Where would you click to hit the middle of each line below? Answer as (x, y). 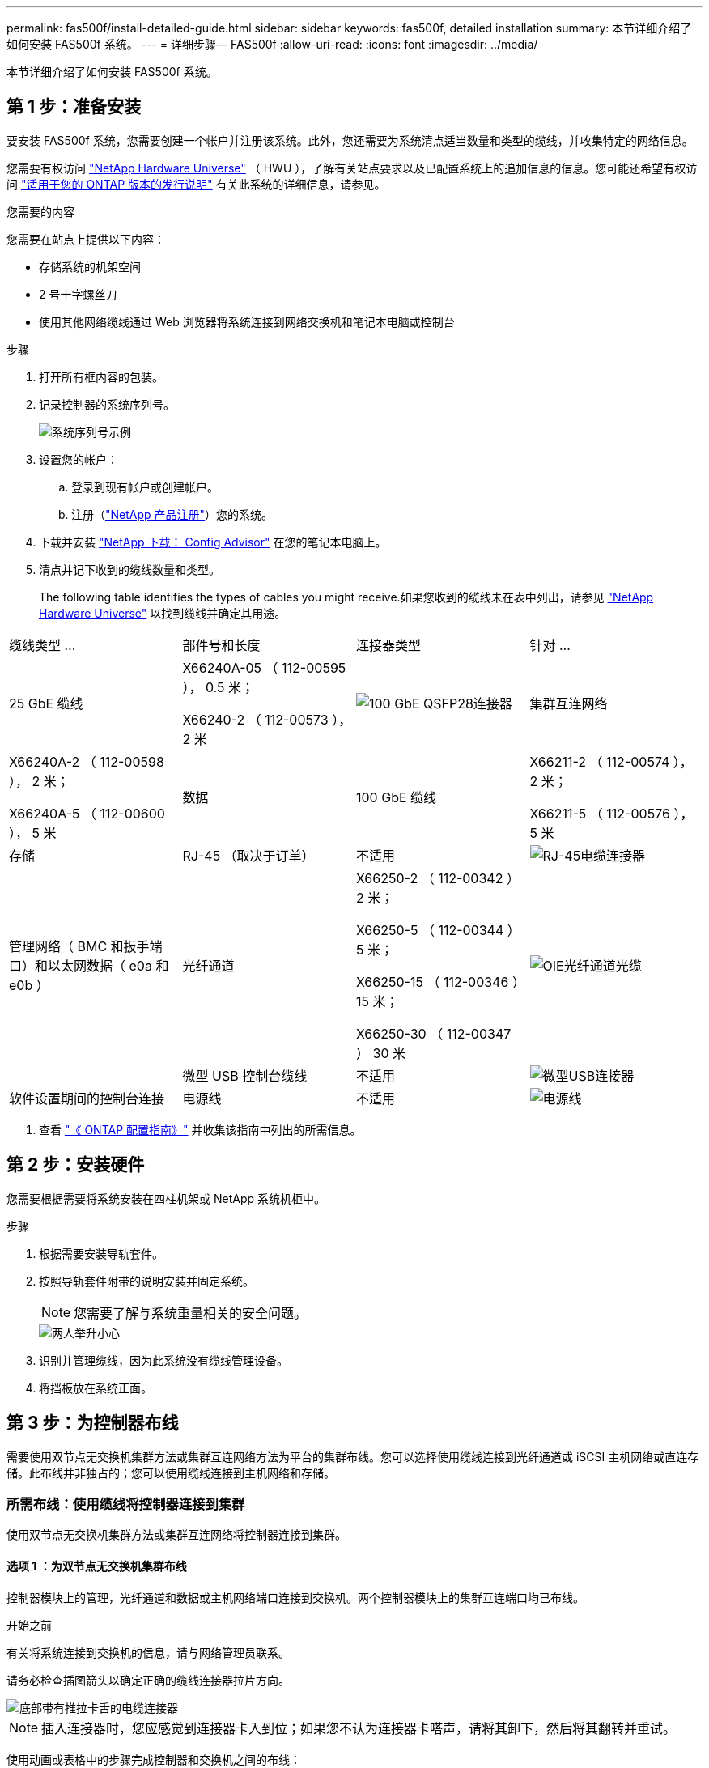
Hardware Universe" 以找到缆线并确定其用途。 (163, 613)
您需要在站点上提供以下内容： (86, 239)
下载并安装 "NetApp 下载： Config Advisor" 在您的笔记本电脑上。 (213, 542)
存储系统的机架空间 (90, 266)
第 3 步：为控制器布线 (93, 1423)
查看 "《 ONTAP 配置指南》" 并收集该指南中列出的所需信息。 (200, 1129)
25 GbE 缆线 (46, 703)
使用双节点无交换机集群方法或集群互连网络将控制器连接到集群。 (176, 1535)
